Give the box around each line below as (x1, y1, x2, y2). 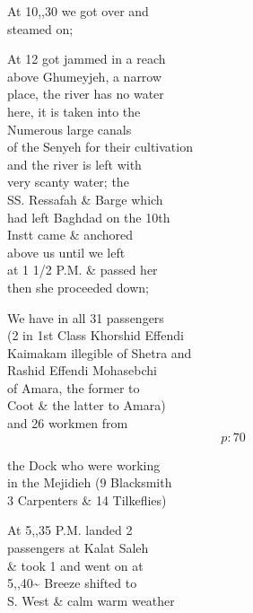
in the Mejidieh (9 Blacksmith (7, 473, 172, 492)
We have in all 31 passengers (7, 308, 164, 327)
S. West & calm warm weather (7, 591, 175, 609)
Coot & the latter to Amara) (7, 396, 166, 415)
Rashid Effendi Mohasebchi (7, 361, 158, 380)
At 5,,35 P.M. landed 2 (7, 521, 133, 539)
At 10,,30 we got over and (7, 2, 149, 20)
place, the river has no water (7, 84, 164, 103)
